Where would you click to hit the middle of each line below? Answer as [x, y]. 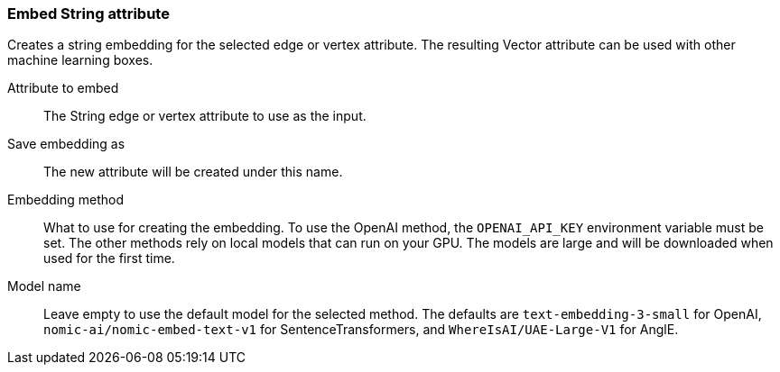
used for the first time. [109, 259]
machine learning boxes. [80, 60]
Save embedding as [66, 144]
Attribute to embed [63, 88]
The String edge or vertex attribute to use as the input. [205, 116]
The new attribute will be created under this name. [193, 172]
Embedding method [65, 200]
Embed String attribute [88, 14]
